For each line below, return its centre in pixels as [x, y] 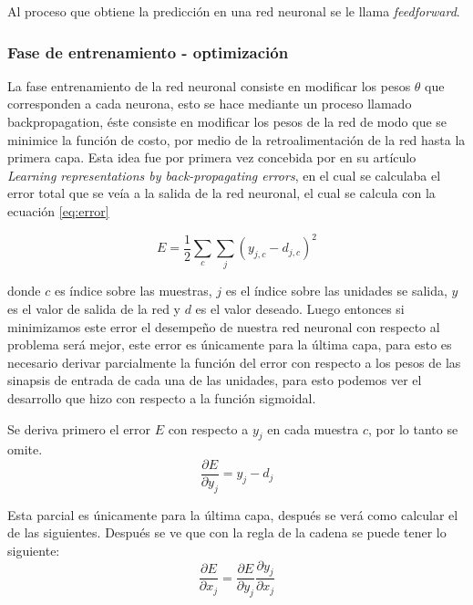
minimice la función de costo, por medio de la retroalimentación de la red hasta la [236, 139]
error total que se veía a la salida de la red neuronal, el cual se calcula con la [221, 193]
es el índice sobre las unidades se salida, [336, 291]
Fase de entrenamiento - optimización [148, 52]
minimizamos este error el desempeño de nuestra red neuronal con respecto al [224, 326]
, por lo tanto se [413, 428]
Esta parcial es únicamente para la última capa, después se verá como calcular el [233, 514]
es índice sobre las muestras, [133, 291]
